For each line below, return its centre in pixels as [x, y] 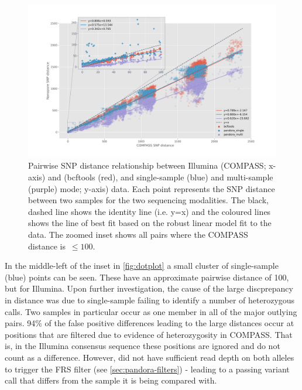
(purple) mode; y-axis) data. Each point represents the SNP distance [152, 188]
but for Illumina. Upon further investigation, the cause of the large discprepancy [149, 288]
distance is [47, 246]
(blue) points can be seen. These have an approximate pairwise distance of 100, [147, 277]
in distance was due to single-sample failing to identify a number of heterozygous [150, 300]
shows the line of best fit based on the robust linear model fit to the [150, 223]
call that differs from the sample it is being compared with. [111, 380]
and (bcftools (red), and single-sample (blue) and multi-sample [160, 177]
